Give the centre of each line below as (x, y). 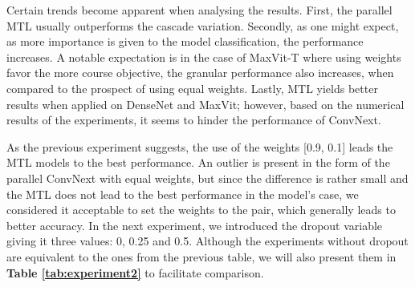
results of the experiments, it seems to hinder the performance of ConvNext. (194, 120)
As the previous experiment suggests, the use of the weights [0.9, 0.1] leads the (200, 146)
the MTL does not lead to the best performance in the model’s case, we (183, 194)
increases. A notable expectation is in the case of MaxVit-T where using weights (204, 57)
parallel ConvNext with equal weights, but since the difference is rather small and (207, 178)
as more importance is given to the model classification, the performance (185, 41)
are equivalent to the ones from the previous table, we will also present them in (201, 256)
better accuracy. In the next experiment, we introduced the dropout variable (195, 225)
